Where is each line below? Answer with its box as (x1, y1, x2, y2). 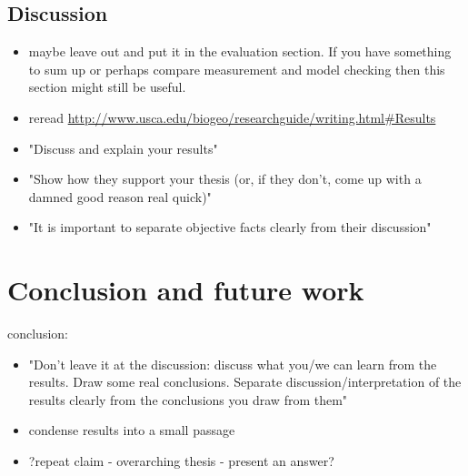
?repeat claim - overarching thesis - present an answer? (28, 451, 334, 471)
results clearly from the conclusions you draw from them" (28, 390, 348, 409)
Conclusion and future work (7, 271, 364, 309)
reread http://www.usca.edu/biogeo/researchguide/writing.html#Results (28, 107, 436, 127)
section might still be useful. (28, 77, 186, 96)
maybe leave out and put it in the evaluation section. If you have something (28, 42, 452, 61)
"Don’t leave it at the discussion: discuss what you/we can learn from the (28, 354, 437, 373)
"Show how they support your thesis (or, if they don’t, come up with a (28, 169, 422, 188)
